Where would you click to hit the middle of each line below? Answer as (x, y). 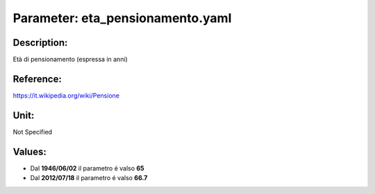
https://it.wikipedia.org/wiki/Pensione (66, 95)
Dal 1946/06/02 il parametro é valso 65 (87, 168)
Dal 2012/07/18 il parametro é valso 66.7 (89, 178)
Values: (30, 151)
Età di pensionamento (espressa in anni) (70, 60)
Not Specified (32, 132)
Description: (40, 43)
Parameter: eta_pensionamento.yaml (122, 18)
